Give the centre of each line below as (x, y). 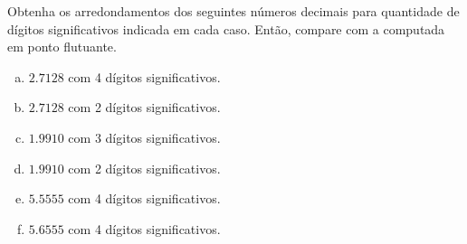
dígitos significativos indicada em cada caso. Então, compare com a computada (226, 28)
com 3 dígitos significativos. (144, 137)
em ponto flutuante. (62, 47)
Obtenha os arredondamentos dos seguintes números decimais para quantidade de (233, 11)
